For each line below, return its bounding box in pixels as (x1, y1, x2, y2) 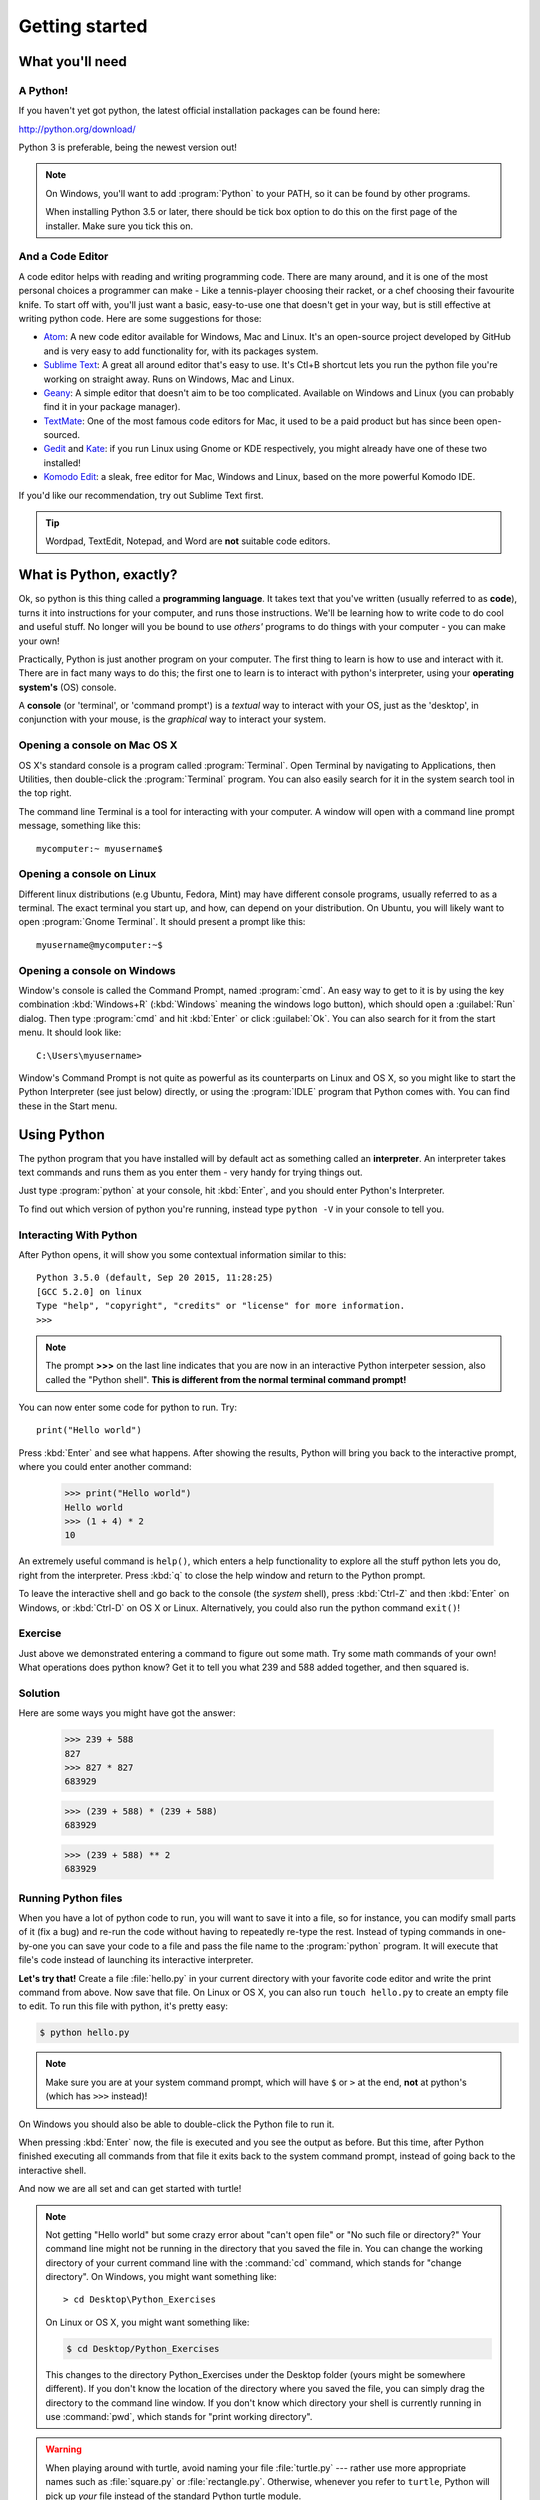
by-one (18, 1940, 49, 1952)
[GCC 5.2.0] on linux (36, 1286, 142, 1297)
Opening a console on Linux (18, 867, 157, 881)
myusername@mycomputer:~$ (36, 939, 164, 950)
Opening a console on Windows (18, 963, 177, 977)
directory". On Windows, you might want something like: (45, 2271, 277, 2283)
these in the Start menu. (18, 1100, 118, 1112)
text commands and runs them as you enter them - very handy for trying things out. (18, 1166, 364, 1179)
